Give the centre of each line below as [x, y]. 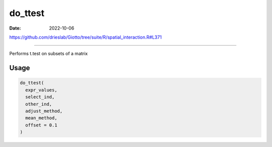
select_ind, [40, 97]
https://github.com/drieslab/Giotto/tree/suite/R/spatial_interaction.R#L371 [86, 37]
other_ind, [39, 104]
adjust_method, [44, 111]
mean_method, [41, 118]
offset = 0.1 [41, 125]
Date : [15, 28]
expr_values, [41, 90]
